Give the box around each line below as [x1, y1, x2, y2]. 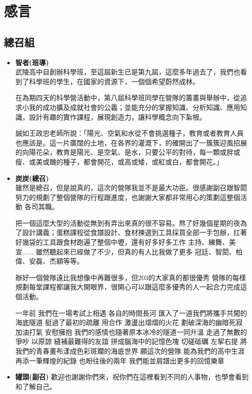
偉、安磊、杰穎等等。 [15, 256, 84, 266]
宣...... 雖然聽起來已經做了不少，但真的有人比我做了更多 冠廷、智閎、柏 [15, 246, 243, 256]
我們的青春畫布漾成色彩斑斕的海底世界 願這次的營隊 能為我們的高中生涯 [15, 346, 245, 356]
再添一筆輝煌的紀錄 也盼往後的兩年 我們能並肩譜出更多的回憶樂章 [15, 355, 225, 365]
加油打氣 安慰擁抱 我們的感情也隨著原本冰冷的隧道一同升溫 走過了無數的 [15, 326, 247, 337]
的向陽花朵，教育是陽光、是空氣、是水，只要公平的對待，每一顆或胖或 [15, 147, 240, 157]
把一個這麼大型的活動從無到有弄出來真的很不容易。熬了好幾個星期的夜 [15, 217, 240, 228]
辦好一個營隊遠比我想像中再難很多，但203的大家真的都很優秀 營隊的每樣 [15, 272, 246, 282]
